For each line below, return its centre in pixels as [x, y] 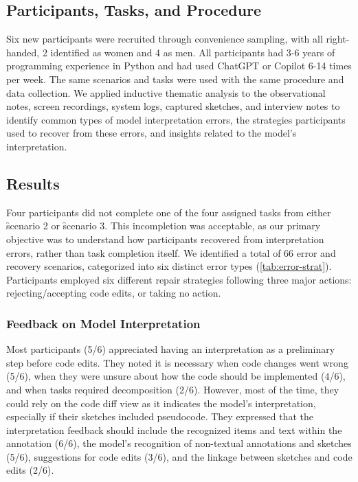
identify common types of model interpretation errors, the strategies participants [176, 119]
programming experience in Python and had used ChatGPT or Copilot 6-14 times [179, 66]
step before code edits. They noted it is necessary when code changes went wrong [177, 362]
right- [338, 39]
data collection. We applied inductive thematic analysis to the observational [166, 92]
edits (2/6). [30, 470]
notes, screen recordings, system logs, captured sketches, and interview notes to [173, 106]
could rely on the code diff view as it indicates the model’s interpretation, [161, 403]
